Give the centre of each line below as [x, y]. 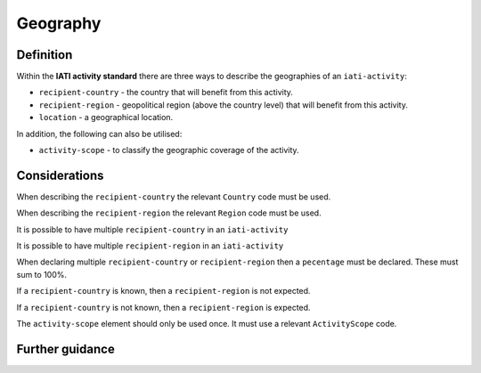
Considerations [60, 175]
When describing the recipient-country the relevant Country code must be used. [174, 197]
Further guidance [65, 349]
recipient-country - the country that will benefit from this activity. [166, 93]
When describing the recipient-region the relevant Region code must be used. [169, 213]
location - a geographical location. [106, 118]
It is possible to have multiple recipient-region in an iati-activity [150, 246]
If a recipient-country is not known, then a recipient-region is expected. [163, 307]
